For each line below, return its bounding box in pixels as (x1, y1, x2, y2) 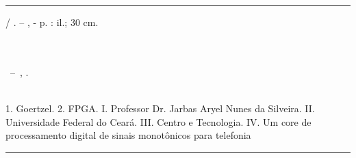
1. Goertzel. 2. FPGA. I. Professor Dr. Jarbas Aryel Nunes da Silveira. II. (5, 101, 315, 115)
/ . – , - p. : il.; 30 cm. (5, 15, 99, 29)
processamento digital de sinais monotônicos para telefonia (5, 128, 251, 142)
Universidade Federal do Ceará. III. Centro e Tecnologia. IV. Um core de (5, 114, 311, 129)
